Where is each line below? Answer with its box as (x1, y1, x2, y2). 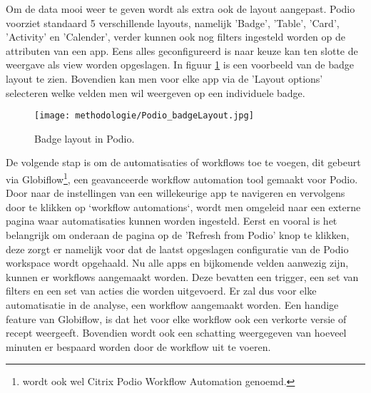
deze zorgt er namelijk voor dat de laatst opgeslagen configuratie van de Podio (6, 241, 349, 256)
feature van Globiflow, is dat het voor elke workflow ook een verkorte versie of (6, 311, 347, 326)
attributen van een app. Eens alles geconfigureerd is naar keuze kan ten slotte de (6, 43, 358, 58)
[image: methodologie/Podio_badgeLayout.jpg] (34, 111, 254, 121)
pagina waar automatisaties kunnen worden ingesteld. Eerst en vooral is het (6, 213, 337, 228)
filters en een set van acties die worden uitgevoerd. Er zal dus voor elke (6, 283, 317, 298)
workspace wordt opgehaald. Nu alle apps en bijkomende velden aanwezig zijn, (6, 255, 349, 270)
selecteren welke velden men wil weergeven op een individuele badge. (6, 85, 305, 100)
